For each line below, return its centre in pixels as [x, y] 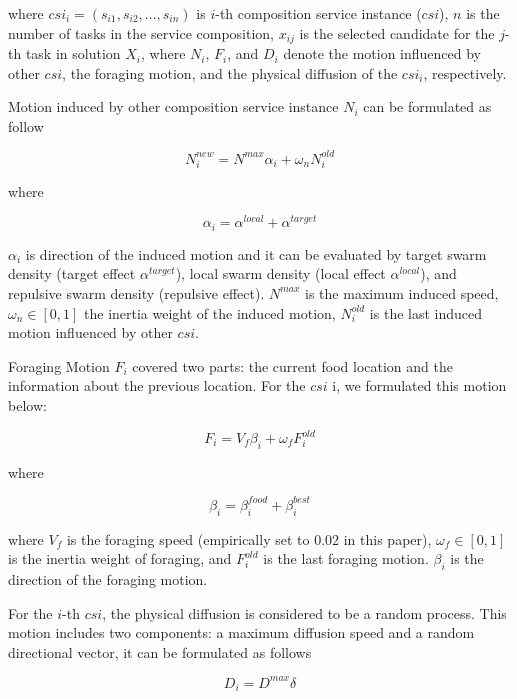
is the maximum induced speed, [402, 292]
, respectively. [465, 72]
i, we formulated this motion [419, 385]
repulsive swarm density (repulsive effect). [136, 292]
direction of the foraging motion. [108, 579]
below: [27, 404]
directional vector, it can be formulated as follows [160, 651]
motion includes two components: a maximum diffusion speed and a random [241, 632]
